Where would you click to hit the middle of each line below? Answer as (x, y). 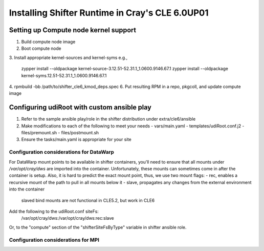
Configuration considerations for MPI (54, 240)
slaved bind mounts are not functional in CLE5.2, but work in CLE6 (88, 200)
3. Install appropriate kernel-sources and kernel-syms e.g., (68, 57)
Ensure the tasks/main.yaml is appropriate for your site (76, 140)
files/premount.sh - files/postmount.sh (60, 133)
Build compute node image (48, 42)
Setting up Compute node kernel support (73, 30)
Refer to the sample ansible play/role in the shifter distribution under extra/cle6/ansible (108, 119)
